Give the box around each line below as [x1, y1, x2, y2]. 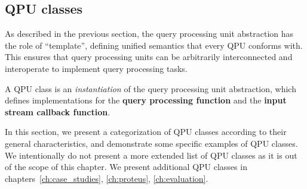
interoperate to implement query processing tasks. [5, 62, 188, 74]
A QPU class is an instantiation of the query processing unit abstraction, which [5, 82, 296, 94]
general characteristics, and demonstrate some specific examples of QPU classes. [5, 137, 298, 149]
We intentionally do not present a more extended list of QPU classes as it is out [5, 149, 297, 161]
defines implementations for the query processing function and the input [5, 94, 287, 106]
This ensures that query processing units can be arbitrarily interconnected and [5, 51, 293, 63]
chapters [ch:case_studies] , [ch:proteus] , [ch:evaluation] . [5, 172, 208, 184]
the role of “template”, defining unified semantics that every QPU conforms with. [5, 39, 303, 51]
